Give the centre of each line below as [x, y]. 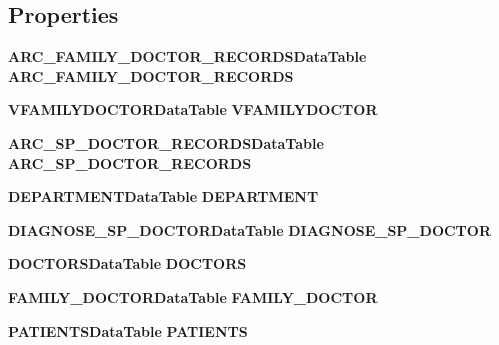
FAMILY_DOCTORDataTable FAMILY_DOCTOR [193, 296]
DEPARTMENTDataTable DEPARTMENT [163, 196]
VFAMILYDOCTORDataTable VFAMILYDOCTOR [193, 109]
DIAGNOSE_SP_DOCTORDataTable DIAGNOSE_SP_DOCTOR [249, 229]
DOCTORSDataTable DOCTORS [127, 263]
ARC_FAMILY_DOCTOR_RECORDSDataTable [187, 56]
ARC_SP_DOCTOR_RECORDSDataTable [166, 142]
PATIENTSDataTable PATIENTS [128, 330]
